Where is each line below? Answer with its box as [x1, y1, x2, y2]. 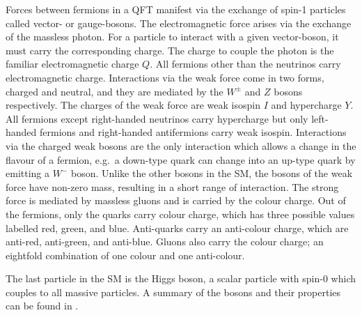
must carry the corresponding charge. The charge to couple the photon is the [6, 43, 334, 57]
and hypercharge [271, 98, 342, 112]
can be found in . [6, 298, 79, 313]
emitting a [6, 166, 49, 180]
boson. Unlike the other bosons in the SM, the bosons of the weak [70, 166, 353, 180]
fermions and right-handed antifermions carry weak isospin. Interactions [40, 125, 347, 139]
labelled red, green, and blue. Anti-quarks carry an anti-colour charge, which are [6, 220, 349, 235]
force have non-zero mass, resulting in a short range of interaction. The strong [6, 179, 339, 194]
